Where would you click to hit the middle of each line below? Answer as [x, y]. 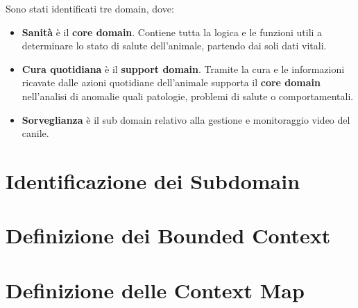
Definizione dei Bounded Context [168, 235]
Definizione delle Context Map [155, 290]
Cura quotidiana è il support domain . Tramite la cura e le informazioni [183, 68]
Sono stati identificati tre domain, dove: [90, 8]
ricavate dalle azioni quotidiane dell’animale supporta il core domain [171, 82]
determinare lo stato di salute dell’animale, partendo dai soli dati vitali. [174, 46]
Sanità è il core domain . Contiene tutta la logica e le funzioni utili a [172, 32]
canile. [35, 133]
